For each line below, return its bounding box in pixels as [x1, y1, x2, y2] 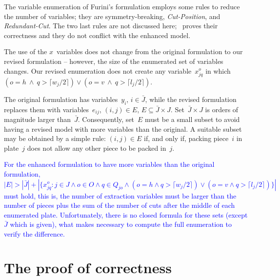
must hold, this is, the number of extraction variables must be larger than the [4, 190, 237, 200]
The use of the [4, 46, 47, 57]
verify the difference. [4, 228, 65, 239]
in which [205, 65, 231, 76]
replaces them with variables [4, 104, 89, 114]
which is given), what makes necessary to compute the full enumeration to [10, 219, 232, 229]
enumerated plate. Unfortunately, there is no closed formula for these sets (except [4, 209, 248, 220]
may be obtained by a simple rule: [4, 133, 106, 143]
